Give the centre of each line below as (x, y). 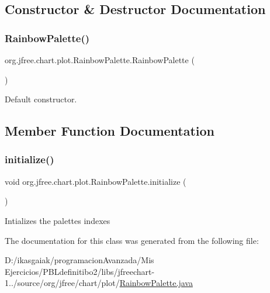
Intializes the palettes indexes (58, 220)
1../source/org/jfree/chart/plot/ (62, 283)
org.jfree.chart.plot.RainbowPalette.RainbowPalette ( (100, 60)
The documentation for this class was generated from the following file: (132, 240)
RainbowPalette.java (156, 283)
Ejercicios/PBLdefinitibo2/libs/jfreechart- (80, 271)
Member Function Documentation (110, 131)
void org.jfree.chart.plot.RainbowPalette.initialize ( (96, 181)
